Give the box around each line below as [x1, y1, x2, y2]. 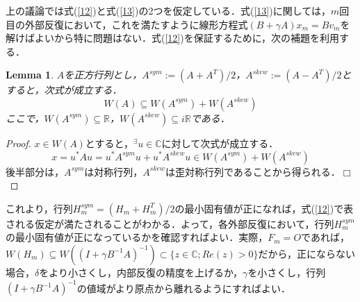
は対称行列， [84, 164, 143, 178]
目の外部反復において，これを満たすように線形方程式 [6, 17, 248, 31]
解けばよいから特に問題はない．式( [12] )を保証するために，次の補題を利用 [6, 31, 339, 45]
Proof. [6, 135, 31, 150]
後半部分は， [6, 164, 64, 178]
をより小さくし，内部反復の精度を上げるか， [39, 265, 243, 279]
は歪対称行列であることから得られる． [165, 164, 341, 178]
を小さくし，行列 [247, 265, 326, 279]
